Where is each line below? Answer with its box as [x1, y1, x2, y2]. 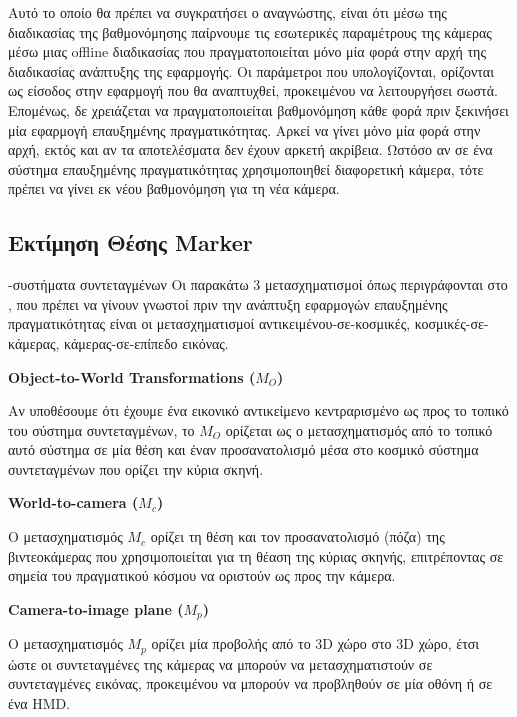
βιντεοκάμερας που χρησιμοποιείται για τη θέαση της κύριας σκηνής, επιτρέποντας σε [8, 545, 504, 566]
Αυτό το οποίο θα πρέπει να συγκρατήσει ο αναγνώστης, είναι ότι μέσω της [8, 2, 447, 22]
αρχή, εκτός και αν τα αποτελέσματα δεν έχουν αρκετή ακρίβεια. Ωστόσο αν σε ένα [8, 139, 493, 160]
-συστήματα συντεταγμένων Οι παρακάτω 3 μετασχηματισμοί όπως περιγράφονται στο [8, 274, 508, 295]
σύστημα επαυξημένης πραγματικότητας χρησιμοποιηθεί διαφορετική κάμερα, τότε [8, 158, 484, 179]
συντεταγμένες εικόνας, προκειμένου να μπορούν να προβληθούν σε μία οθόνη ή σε [8, 673, 493, 694]
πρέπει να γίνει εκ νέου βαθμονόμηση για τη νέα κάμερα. [8, 178, 340, 199]
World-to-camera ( [8, 492, 139, 513]
